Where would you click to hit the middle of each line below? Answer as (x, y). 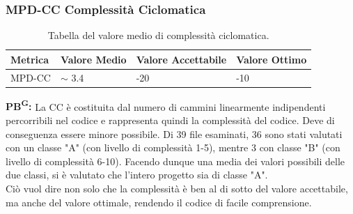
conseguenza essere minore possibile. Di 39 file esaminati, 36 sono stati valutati (174, 133)
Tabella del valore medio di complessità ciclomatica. (158, 35)
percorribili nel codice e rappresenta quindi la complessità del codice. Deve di (170, 120)
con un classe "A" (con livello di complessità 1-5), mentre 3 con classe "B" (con (173, 147)
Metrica (30, 59)
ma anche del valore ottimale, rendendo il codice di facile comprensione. (159, 202)
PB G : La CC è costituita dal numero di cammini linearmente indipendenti (166, 105)
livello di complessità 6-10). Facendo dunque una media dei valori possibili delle (175, 161)
